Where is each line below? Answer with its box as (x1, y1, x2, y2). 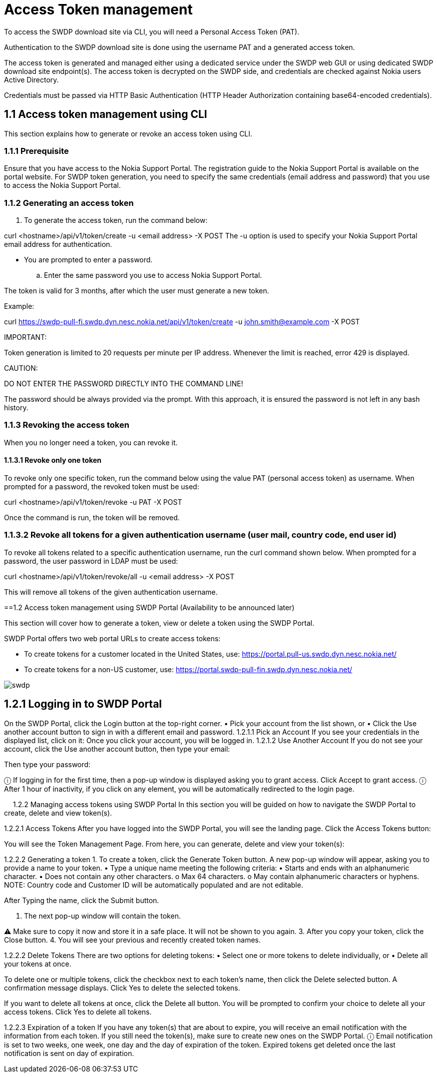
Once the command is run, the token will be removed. (4, 513, 180, 522)
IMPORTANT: (4, 333, 47, 342)
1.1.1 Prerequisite (4, 145, 69, 156)
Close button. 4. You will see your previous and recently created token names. (4, 935, 261, 944)
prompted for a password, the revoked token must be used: (4, 482, 199, 491)
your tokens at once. (4, 959, 71, 968)
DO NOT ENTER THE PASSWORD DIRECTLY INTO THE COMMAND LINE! (4, 379, 243, 388)
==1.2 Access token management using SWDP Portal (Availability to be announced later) (4, 603, 295, 612)
